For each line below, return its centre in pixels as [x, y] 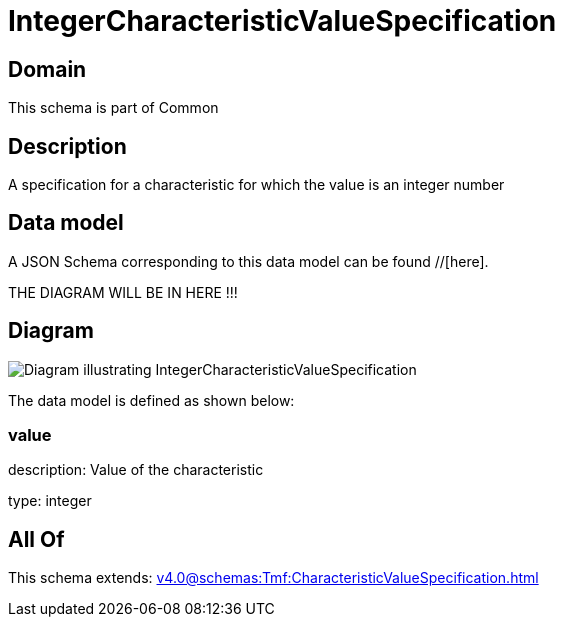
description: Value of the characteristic [136, 470]
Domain [47, 69]
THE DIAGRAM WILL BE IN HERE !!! [123, 292]
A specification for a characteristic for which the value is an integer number [256, 185]
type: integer [50, 501]
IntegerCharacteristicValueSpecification [282, 21]
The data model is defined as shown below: [151, 400]
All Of [36, 539]
